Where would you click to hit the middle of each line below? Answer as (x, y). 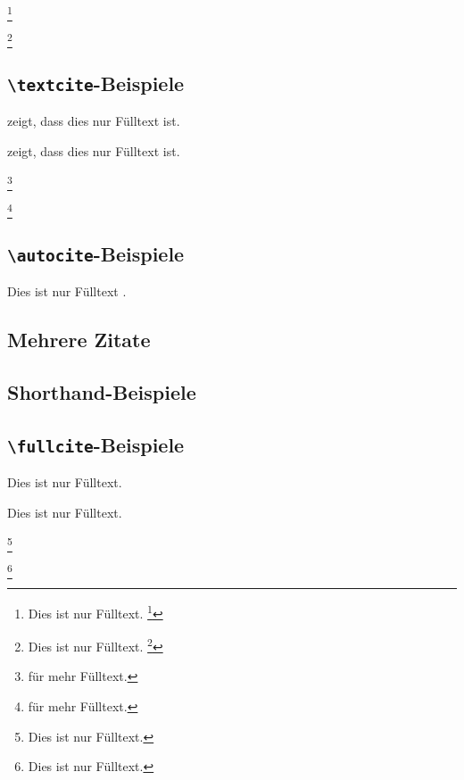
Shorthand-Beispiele (102, 391)
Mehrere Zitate (79, 340)
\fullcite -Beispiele (96, 444)
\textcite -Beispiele (96, 83)
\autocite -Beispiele (96, 253)
